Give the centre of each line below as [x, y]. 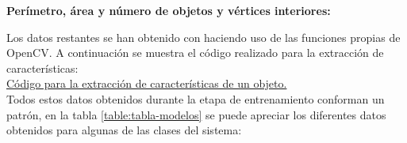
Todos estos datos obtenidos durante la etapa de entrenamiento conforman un [196, 98]
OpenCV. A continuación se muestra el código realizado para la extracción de [195, 53]
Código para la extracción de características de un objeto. [147, 83]
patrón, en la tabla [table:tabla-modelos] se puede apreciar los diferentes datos [196, 114]
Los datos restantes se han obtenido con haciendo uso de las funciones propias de [203, 37]
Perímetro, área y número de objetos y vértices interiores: [169, 10]
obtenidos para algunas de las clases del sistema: [124, 130]
